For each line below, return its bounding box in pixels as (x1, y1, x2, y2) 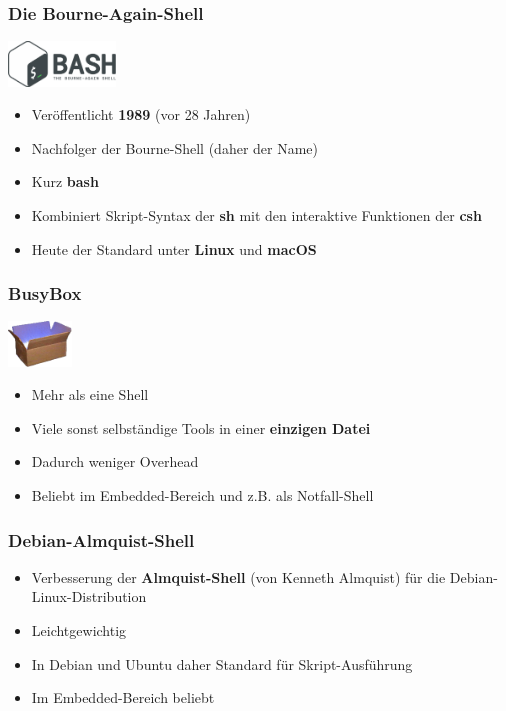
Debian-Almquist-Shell (8, 527, 195, 552)
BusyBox (8, 281, 82, 306)
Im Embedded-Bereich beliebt (31, 687, 215, 708)
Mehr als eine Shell (31, 384, 149, 405)
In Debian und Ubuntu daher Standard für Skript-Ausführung (31, 653, 413, 674)
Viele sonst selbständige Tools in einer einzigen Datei (31, 417, 371, 438)
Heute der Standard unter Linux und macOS (31, 238, 317, 259)
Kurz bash (31, 171, 99, 192)
